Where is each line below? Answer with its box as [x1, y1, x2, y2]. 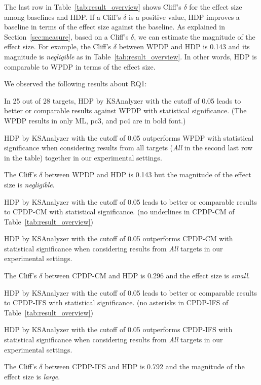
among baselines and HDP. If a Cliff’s [4, 11, 121, 22]
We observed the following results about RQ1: [4, 78, 147, 89]
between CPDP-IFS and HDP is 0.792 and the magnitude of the [45, 361, 245, 372]
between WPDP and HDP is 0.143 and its [119, 41, 250, 52]
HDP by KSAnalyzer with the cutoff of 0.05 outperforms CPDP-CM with [4, 233, 233, 244]
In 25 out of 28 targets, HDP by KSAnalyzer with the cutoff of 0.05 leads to [4, 95, 241, 106]
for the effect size [189, 2, 242, 12]
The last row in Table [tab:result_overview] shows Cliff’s [4, 2, 181, 12]
